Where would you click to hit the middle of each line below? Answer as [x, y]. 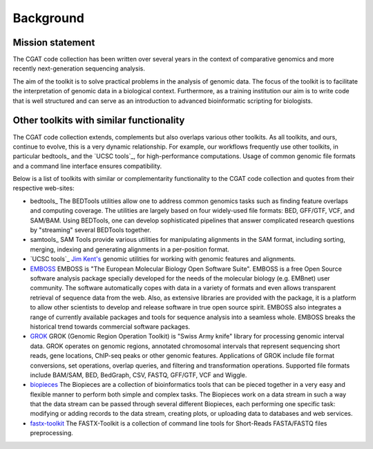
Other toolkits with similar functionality [99, 121]
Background [48, 18]
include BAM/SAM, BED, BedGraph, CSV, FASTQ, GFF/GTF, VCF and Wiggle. [138, 375]
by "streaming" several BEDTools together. [91, 230]
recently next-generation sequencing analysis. [79, 68]
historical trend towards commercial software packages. [110, 326]
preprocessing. [51, 433]
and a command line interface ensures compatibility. [87, 166]
